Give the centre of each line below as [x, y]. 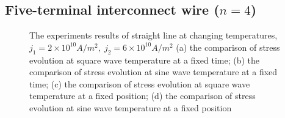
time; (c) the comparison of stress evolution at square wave [140, 83]
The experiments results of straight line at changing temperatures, [153, 35]
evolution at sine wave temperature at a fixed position [131, 107]
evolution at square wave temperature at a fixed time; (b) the [145, 60]
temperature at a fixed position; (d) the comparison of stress [142, 96]
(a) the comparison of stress [228, 47]
